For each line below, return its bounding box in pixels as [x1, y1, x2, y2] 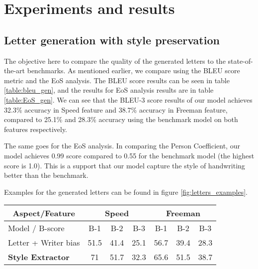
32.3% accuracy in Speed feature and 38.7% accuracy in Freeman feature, [4, 104, 228, 115]
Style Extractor [8, 251, 70, 263]
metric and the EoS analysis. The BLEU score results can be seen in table [4, 75, 230, 85]
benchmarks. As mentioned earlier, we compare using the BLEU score [27, 65, 240, 76]
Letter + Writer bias [8, 237, 80, 249]
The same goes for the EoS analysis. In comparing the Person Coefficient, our [4, 140, 240, 151]
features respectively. [4, 124, 68, 134]
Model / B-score [8, 222, 65, 234]
